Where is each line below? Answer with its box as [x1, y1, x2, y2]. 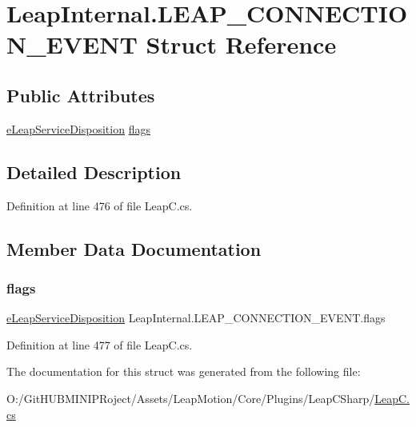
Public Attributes [6, 82, 155, 107]
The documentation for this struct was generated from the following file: [6, 363, 361, 380]
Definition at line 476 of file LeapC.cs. [6, 197, 193, 213]
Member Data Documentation [6, 236, 262, 261]
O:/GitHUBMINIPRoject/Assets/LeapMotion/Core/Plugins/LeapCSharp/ [6, 389, 375, 406]
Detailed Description [6, 159, 182, 184]
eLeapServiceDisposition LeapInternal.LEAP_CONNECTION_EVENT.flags [6, 309, 386, 326]
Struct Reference [146, 28, 337, 61]
